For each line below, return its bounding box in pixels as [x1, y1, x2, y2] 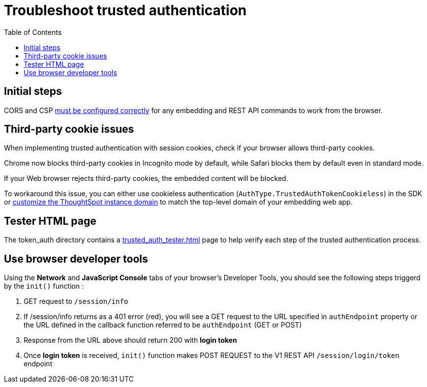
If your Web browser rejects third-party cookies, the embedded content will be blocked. [4, 174, 288, 183]
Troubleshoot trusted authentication [4, 2, 247, 19]
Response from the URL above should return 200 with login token [24, 336, 237, 345]
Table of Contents [4, 28, 62, 36]
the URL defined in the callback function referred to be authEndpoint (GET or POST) [24, 321, 302, 329]
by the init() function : [4, 282, 84, 291]
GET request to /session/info [24, 297, 128, 306]
